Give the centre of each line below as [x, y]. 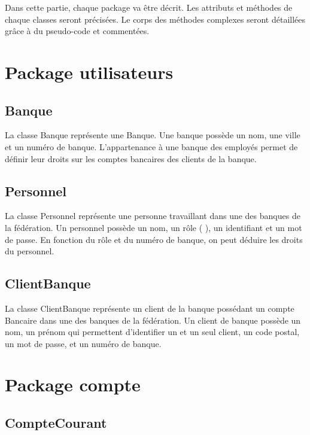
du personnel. [30, 251]
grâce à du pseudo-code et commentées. [77, 31]
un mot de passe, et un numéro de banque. [83, 343]
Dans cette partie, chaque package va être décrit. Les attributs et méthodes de [149, 7]
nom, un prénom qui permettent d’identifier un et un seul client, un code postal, [152, 332]
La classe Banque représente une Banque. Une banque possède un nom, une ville [153, 135]
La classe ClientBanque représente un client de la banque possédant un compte [150, 308]
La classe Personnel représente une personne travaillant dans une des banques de [153, 216]
